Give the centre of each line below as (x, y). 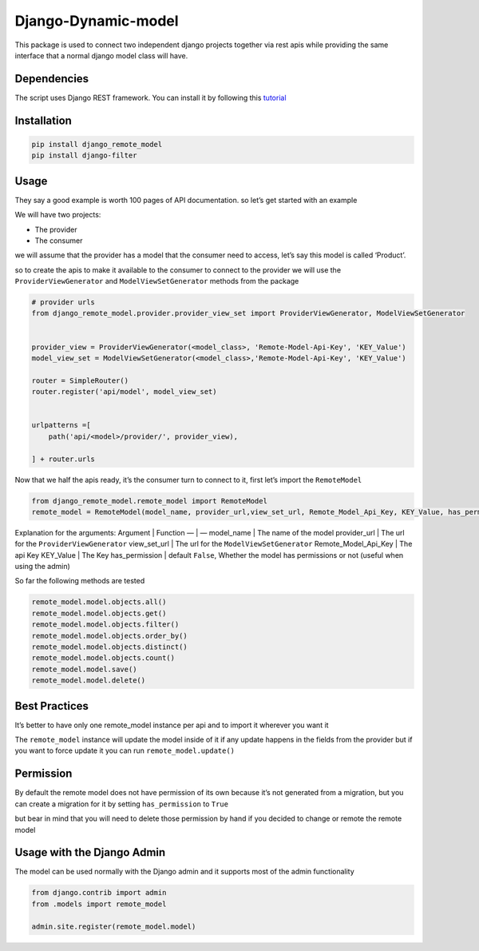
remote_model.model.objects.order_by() (109, 636)
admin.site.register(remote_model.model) (114, 926)
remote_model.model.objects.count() (103, 658)
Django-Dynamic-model (97, 21)
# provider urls (63, 302)
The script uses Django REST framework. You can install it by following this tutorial (150, 97)
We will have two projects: (58, 215)
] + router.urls (63, 459)
